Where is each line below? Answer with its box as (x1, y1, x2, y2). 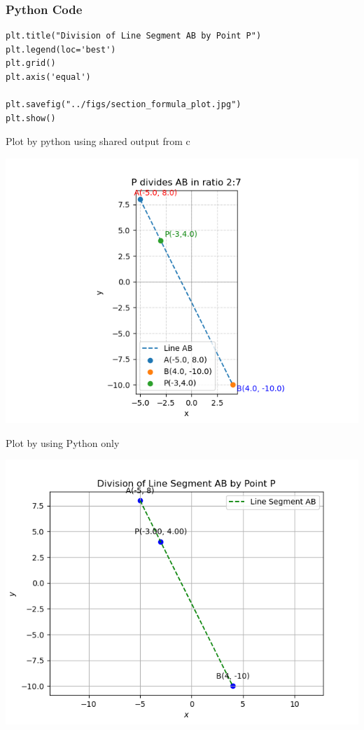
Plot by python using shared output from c (6, 134, 190, 149)
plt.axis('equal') (6, 72, 91, 82)
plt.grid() (6, 58, 56, 69)
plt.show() (6, 113, 56, 123)
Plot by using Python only (6, 435, 120, 450)
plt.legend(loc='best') (6, 44, 116, 55)
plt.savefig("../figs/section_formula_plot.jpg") (6, 99, 241, 110)
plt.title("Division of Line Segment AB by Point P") (6, 31, 262, 41)
